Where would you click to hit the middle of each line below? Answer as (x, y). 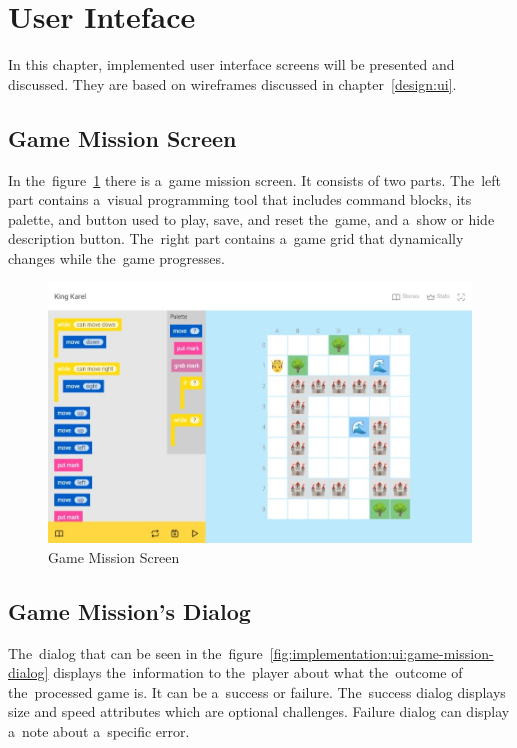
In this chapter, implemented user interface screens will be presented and (231, 64)
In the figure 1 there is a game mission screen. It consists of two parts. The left (255, 179)
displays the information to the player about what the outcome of (258, 672)
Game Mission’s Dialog (129, 610)
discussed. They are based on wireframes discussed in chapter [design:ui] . (232, 83)
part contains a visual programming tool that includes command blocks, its (240, 199)
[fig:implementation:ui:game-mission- (381, 652)
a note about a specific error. (99, 730)
